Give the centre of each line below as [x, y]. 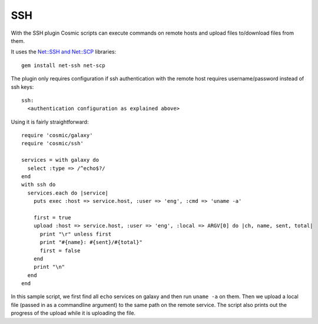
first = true [52, 217]
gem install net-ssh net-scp [63, 65]
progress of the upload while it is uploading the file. [73, 313]
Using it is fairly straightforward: [50, 122]
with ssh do [39, 185]
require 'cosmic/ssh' [52, 143]
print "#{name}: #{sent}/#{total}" [91, 242]
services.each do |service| [68, 193]
